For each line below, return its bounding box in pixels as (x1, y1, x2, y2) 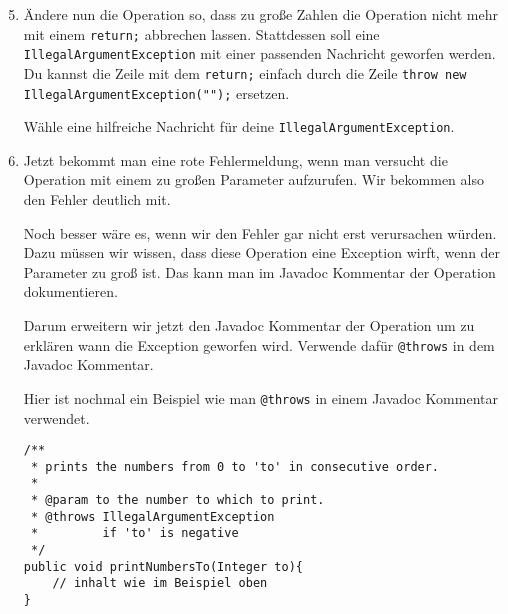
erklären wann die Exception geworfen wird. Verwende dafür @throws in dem (23, 334, 495, 355)
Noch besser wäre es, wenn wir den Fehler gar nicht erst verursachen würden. (23, 222, 497, 243)
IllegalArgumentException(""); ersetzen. (23, 82, 290, 103)
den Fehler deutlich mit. (23, 189, 171, 210)
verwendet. (23, 407, 90, 428)
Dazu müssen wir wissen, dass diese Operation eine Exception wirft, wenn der (23, 242, 501, 263)
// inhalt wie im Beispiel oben (52, 576, 268, 591)
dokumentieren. (23, 281, 118, 302)
